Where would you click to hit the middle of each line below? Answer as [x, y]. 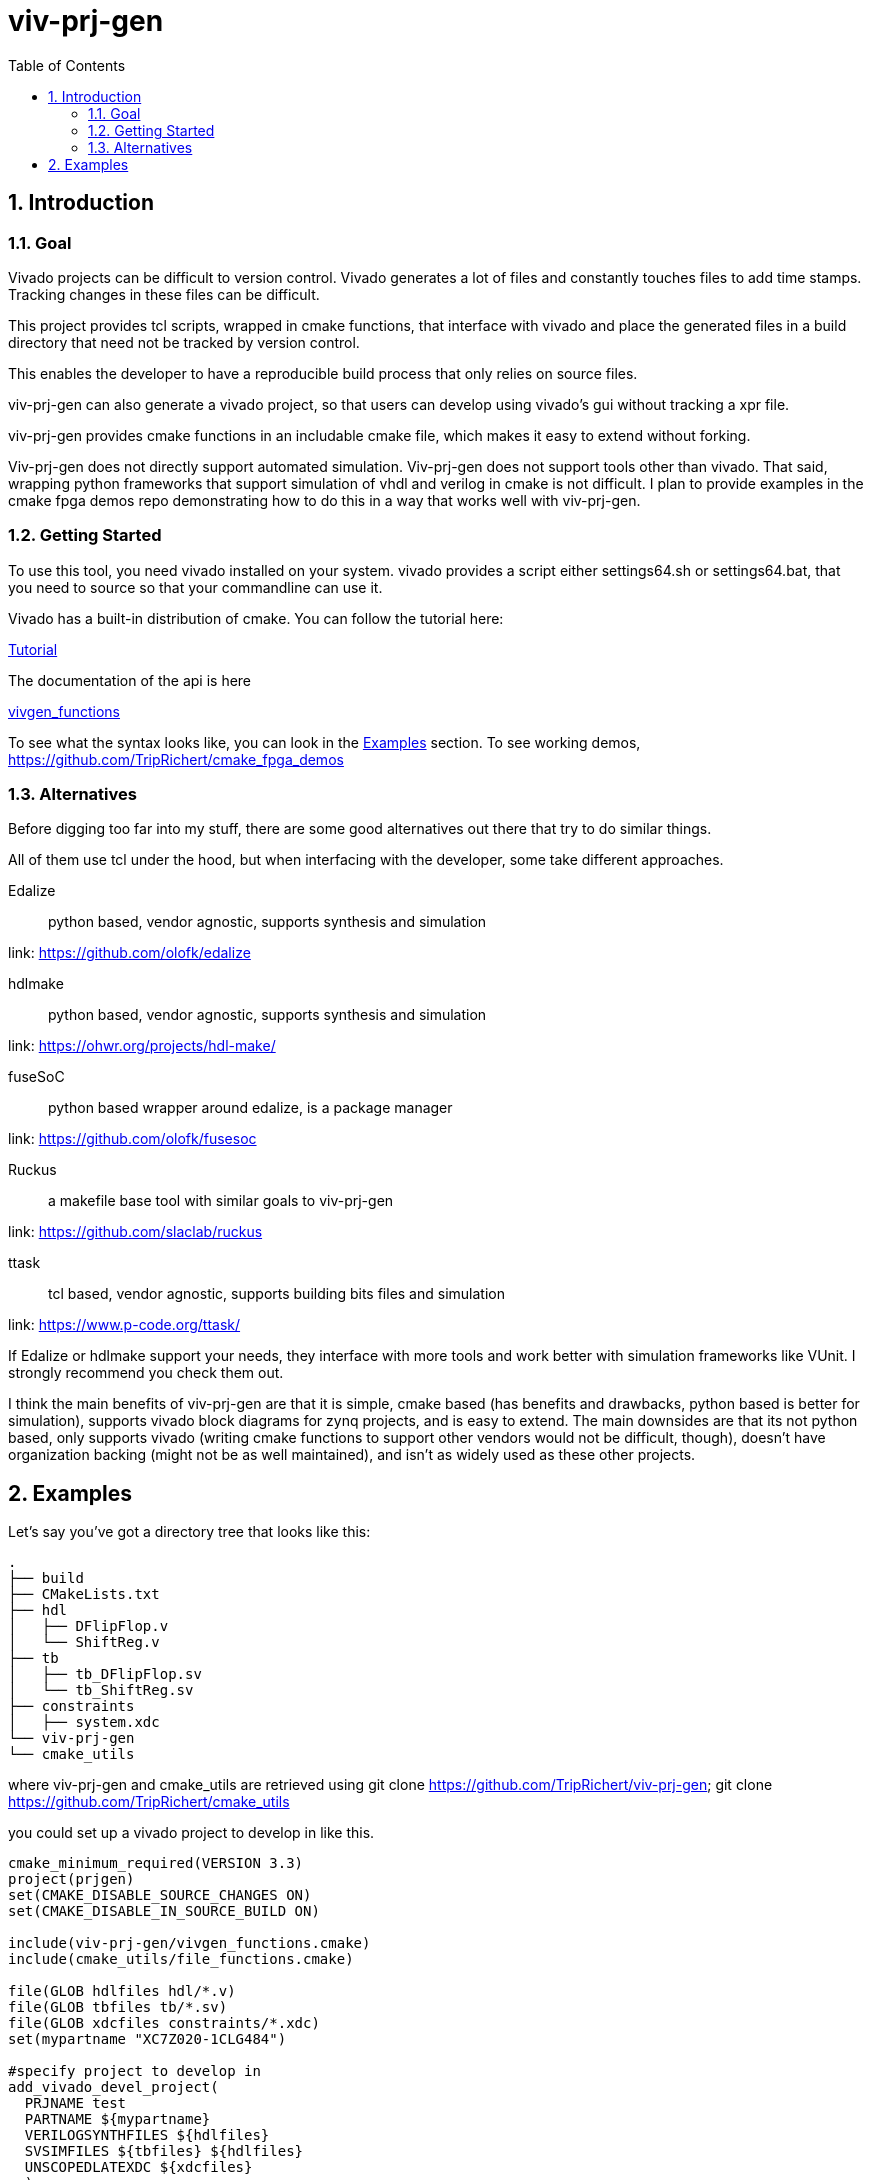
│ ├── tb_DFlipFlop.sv [105, 1674]
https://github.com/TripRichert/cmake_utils [149, 1802]
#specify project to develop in [134, 2071]
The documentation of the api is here [130, 680]
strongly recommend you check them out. [146, 1373]
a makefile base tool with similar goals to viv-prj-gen [221, 1201]
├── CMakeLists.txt [84, 1594]
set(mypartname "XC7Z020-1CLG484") [147, 2039]
